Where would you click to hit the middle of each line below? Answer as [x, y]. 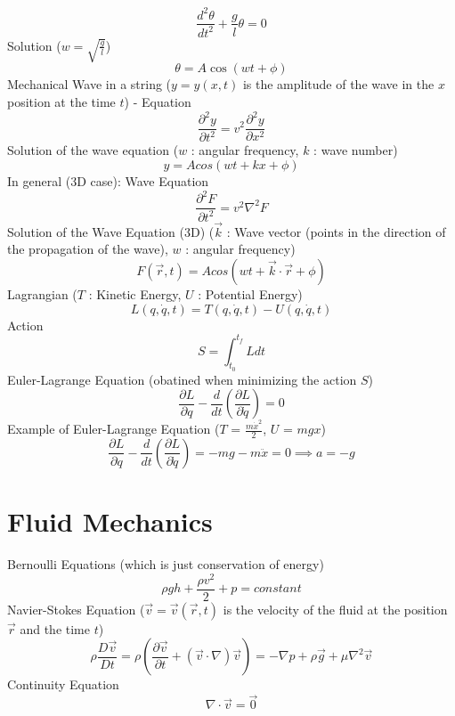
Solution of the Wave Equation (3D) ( [111, 231]
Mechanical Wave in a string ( [89, 84]
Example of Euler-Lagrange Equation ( [114, 429]
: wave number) [356, 150]
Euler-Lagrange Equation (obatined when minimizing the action [182, 379]
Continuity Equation [63, 684]
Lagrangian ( [42, 293]
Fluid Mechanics [110, 521]
